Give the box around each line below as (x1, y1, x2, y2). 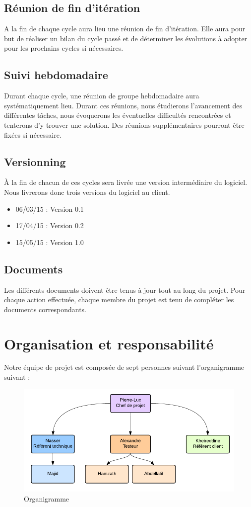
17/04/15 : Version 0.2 (15, 220, 84, 231)
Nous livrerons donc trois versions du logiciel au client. (4, 186, 170, 197)
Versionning (4, 154, 66, 169)
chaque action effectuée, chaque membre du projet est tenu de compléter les (4, 294, 234, 305)
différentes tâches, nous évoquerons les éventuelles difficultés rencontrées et (4, 110, 231, 120)
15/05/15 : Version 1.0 (15, 237, 84, 247)
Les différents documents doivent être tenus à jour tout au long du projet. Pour (4, 284, 246, 295)
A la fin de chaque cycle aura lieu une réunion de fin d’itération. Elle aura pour (4, 23, 246, 34)
